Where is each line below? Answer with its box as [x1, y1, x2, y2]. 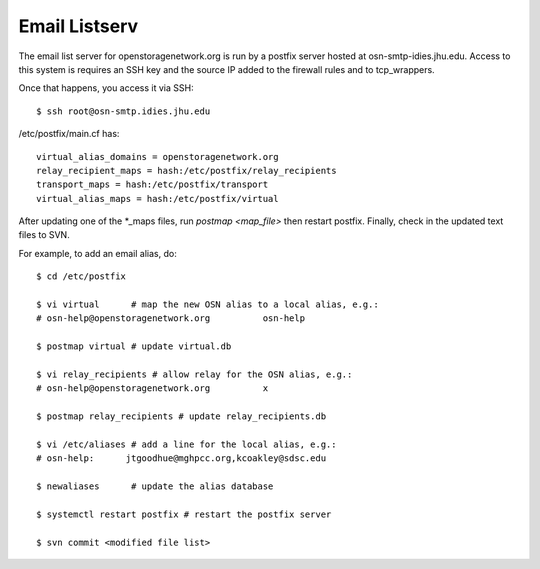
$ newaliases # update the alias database [36, 481, 274, 492]
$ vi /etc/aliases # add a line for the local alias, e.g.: [36, 438, 337, 450]
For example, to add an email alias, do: [18, 247, 177, 259]
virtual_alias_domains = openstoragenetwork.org [36, 151, 279, 162]
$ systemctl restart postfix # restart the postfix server [36, 508, 332, 520]
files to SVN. [18, 229, 70, 241]
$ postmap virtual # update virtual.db [36, 341, 232, 352]
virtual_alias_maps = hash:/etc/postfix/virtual [36, 193, 279, 204]
